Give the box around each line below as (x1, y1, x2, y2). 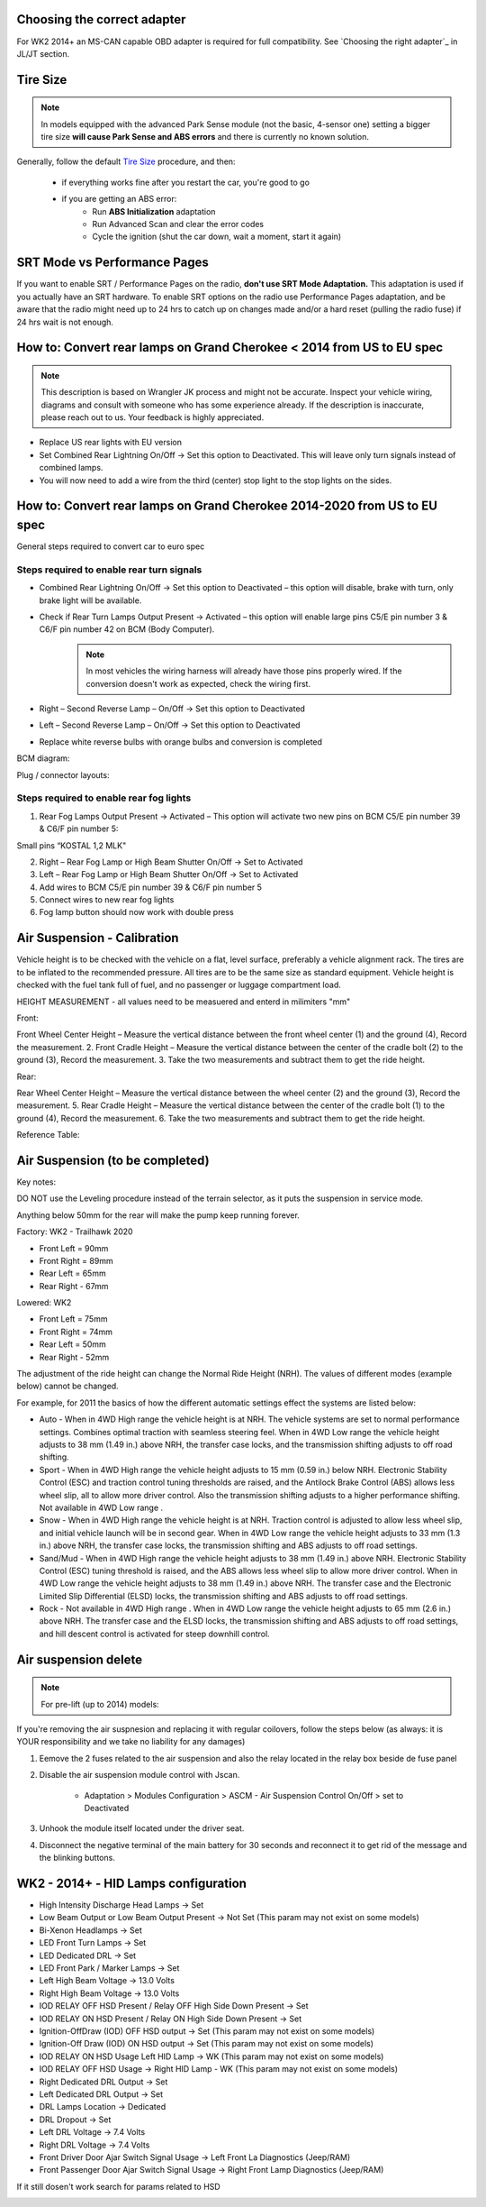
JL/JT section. (16, 48, 70, 59)
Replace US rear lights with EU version (39, 437, 182, 448)
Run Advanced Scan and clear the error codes (92, 219, 265, 230)
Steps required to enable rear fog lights (16, 792, 192, 804)
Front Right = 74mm (39, 1326, 112, 1337)
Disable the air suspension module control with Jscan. (39, 1770, 240, 1781)
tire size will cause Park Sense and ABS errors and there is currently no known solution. (40, 132, 369, 142)
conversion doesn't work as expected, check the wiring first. (85, 678, 310, 689)
